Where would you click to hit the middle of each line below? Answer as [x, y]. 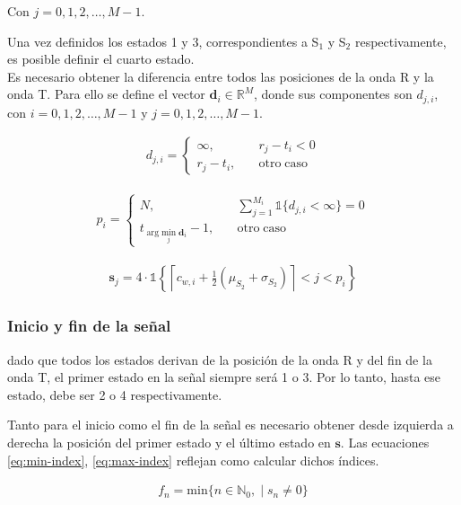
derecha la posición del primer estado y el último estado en [169, 442]
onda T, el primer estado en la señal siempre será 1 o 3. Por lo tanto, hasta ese [224, 377]
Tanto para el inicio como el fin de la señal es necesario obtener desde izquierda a [230, 425]
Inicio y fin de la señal [89, 326]
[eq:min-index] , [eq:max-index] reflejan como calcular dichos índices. [193, 460]
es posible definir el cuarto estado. [101, 59]
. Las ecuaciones [385, 442]
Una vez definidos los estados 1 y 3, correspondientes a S [163, 41]
